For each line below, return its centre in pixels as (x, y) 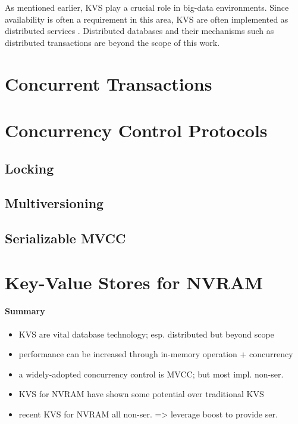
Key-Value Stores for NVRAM (134, 282)
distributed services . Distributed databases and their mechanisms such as (139, 31)
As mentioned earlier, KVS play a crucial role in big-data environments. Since (147, 7)
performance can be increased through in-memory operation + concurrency (156, 354)
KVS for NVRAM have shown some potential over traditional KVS (141, 394)
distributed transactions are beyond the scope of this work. (112, 42)
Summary (25, 311)
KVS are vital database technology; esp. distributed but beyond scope (146, 334)
